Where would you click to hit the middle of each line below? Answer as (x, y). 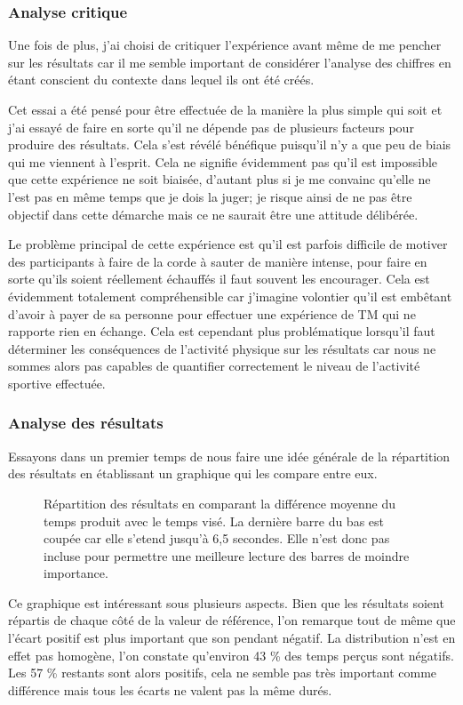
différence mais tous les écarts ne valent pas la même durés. (170, 689)
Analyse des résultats (86, 423)
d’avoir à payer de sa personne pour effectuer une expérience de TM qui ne (212, 313)
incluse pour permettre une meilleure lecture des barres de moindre (227, 555)
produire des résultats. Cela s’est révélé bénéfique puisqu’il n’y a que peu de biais (230, 144)
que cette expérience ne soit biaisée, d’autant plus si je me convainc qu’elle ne (220, 179)
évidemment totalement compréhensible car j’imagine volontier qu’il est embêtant (230, 296)
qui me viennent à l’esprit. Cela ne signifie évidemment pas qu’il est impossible (223, 161)
